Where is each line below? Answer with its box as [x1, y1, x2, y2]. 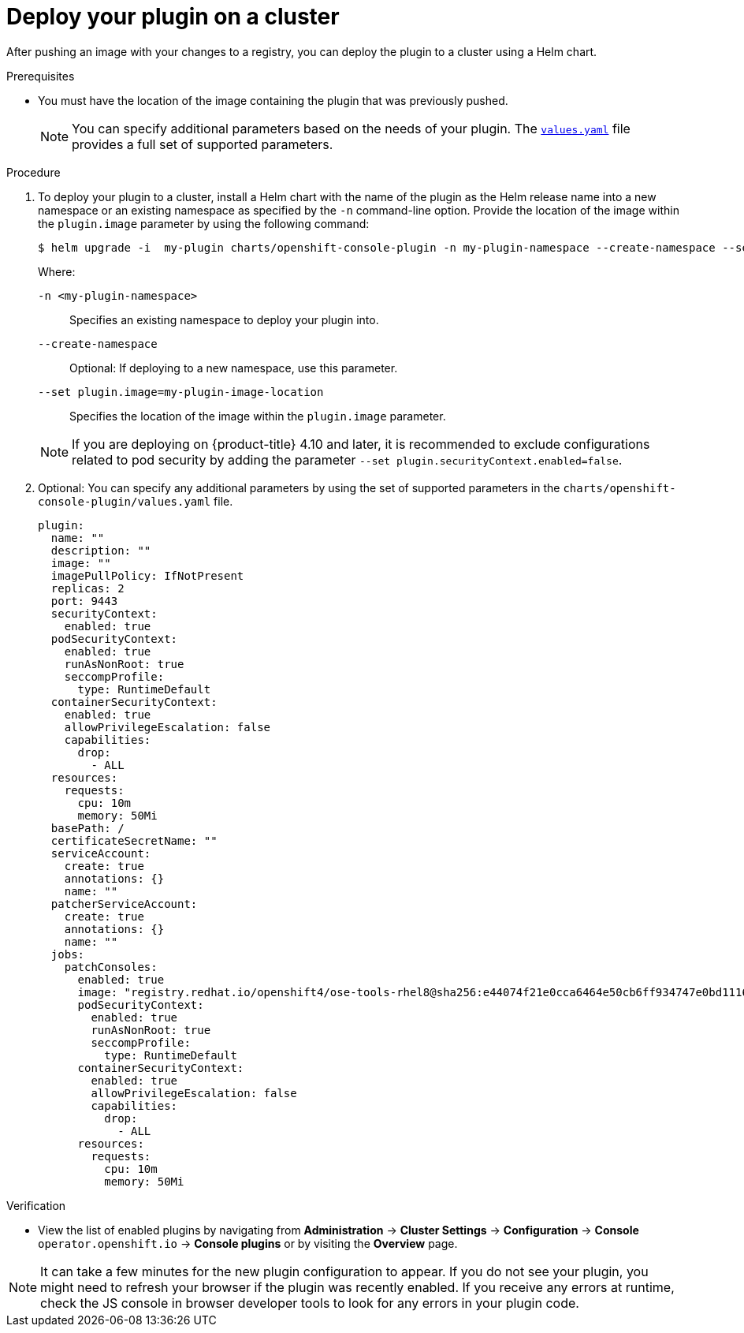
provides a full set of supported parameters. [72, 136, 333, 152]
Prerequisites [6, 69, 75, 83]
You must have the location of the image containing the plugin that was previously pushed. [38, 93, 508, 107]
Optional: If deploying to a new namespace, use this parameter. [69, 360, 398, 375]
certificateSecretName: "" [50, 834, 218, 847]
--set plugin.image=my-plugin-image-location [38, 385, 324, 398]
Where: [38, 264, 76, 278]
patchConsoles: [64, 960, 158, 973]
